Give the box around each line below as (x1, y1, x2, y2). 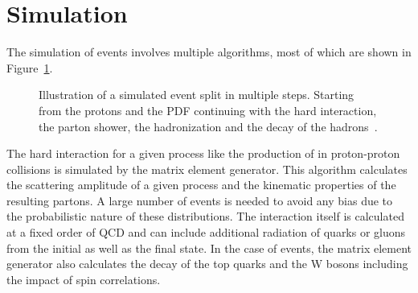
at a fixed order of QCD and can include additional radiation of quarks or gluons (6, 224, 406, 241)
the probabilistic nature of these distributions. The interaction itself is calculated (6, 208, 404, 225)
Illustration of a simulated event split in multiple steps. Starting (39, 86, 354, 103)
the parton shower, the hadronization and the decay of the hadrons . (39, 118, 378, 134)
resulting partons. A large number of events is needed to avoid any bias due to (6, 192, 393, 208)
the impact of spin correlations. (6, 270, 161, 287)
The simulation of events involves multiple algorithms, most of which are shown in (6, 43, 412, 60)
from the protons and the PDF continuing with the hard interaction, (39, 101, 377, 118)
